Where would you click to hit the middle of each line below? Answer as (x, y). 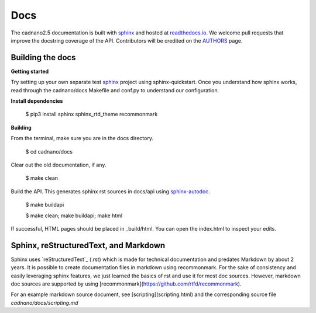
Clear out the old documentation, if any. (59, 165)
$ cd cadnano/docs (49, 151)
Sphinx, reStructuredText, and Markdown (88, 245)
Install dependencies (37, 101)
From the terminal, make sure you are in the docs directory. (82, 138)
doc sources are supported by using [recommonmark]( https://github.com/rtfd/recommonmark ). (126, 284)
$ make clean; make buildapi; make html (74, 215)
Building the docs (43, 58)
